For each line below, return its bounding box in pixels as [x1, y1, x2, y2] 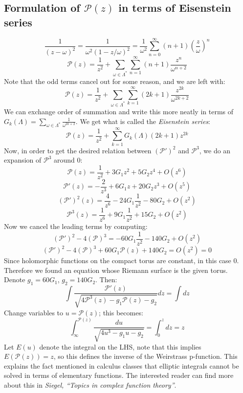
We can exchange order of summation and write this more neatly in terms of [4, 106, 234, 117]
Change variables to [4, 307, 64, 317]
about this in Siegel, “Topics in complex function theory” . [4, 380, 177, 390]
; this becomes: [99, 307, 143, 317]
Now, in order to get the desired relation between [4, 145, 152, 155]
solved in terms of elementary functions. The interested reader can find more [4, 370, 234, 380]
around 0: [54, 155, 83, 165]
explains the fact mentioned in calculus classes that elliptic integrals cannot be [4, 360, 239, 371]
